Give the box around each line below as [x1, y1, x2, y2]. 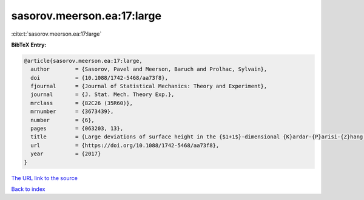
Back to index [11, 185, 45, 193]
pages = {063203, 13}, [30, 125, 124, 132]
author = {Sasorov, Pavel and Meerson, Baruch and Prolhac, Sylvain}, [30, 66, 268, 73]
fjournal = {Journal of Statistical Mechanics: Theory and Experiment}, [30, 83, 268, 90]
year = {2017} [30, 150, 101, 157]
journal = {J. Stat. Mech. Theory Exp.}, [30, 91, 175, 98]
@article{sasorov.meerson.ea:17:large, [24, 57, 143, 64]
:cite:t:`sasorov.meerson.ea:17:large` [11, 30, 102, 37]
